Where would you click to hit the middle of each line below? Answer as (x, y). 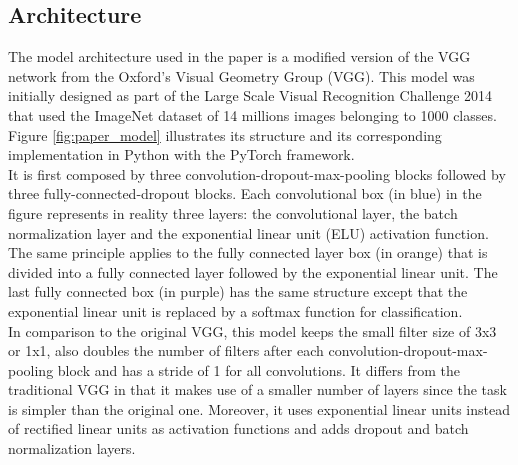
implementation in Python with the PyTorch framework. (181, 154)
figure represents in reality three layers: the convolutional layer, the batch (233, 212)
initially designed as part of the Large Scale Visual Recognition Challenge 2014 (250, 95)
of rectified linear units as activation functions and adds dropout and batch (238, 428)
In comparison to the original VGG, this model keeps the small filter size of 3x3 (252, 330)
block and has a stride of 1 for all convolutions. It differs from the (258, 369)
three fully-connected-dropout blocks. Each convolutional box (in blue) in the (245, 193)
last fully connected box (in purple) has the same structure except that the (238, 291)
